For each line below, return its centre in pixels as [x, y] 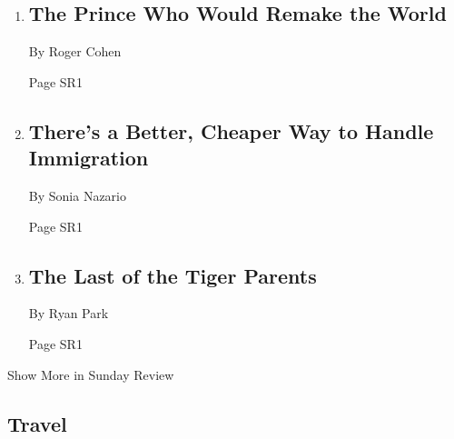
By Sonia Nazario [77, 195]
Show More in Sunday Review [91, 374]
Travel [37, 423]
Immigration [89, 158]
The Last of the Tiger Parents [173, 275]
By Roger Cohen [75, 51]
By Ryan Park [69, 313]
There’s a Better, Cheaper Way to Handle [231, 130]
